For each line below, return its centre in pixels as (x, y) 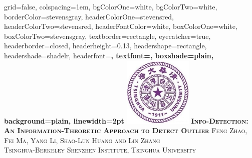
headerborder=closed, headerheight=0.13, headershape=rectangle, (105, 46)
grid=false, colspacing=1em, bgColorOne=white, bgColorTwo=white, (111, 6)
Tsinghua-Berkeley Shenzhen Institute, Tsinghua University (100, 150)
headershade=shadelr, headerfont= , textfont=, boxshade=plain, (109, 55)
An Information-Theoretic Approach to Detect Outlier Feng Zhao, (126, 130)
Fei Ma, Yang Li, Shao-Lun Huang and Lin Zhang (82, 140)
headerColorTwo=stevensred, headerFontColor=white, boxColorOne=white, (121, 26)
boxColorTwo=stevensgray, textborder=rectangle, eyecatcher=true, (107, 36)
